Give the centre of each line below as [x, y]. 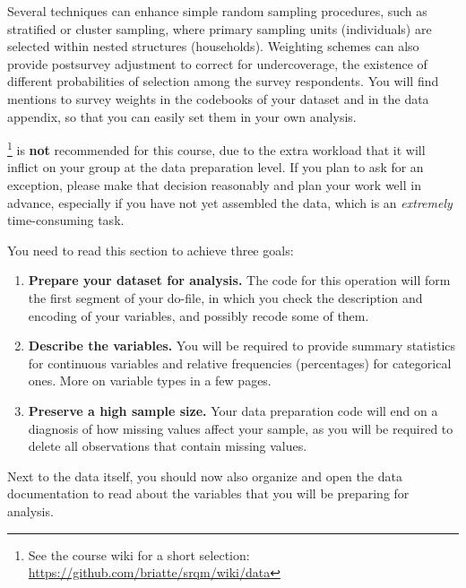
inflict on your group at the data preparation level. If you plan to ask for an [216, 167]
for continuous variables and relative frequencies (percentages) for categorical [240, 363]
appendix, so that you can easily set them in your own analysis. [182, 116]
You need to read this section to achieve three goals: [151, 250]
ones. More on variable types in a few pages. [150, 380]
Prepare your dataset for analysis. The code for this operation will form [239, 280]
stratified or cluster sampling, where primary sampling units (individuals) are [220, 28]
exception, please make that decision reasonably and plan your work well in [214, 185]
